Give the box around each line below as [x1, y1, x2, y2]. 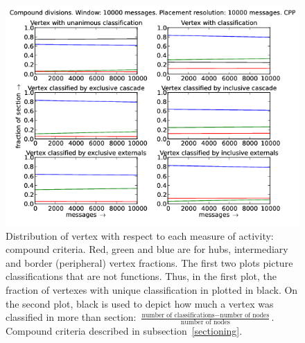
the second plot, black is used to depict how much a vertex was [6, 296, 274, 310]
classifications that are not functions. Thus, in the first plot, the [6, 269, 277, 283]
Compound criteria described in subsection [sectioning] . [6, 323, 243, 337]
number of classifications [141, 311, 215, 319]
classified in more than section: [6, 310, 137, 324]
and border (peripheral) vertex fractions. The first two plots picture [6, 255, 293, 270]
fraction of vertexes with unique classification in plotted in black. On [6, 282, 298, 297]
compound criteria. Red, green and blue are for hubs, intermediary [6, 242, 288, 256]
